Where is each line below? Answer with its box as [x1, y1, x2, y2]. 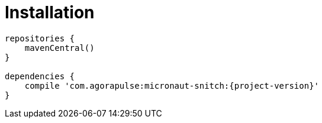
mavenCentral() [24, 43, 95, 53]
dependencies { [5, 71, 75, 81]
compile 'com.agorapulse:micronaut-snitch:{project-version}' [24, 80, 320, 90]
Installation [5, 2, 95, 22]
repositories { [5, 33, 75, 43]
